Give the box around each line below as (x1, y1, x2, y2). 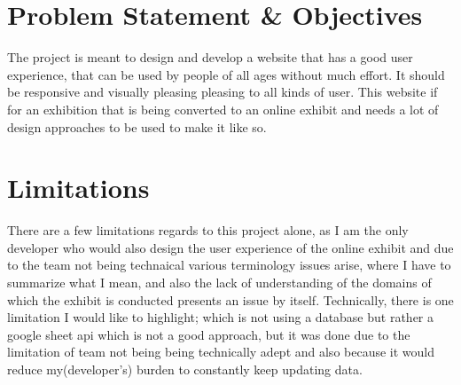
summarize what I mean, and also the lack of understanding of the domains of (7, 273, 432, 291)
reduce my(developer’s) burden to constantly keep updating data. (7, 359, 363, 378)
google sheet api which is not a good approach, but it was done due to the (7, 325, 410, 343)
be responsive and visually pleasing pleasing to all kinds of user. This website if (7, 82, 438, 101)
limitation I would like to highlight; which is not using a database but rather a (7, 308, 434, 326)
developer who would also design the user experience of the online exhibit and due (7, 238, 454, 256)
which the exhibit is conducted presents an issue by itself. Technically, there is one (7, 290, 454, 309)
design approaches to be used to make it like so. (7, 117, 267, 136)
